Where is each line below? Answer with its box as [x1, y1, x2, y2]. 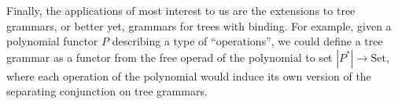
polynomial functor [6, 33, 98, 49]
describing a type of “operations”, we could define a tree [112, 33, 383, 49]
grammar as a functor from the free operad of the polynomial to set [6, 48, 333, 65]
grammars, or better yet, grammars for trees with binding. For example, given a [6, 17, 392, 34]
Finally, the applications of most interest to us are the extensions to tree [6, 2, 356, 18]
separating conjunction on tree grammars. [6, 83, 208, 99]
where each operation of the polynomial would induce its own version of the [6, 67, 371, 84]
